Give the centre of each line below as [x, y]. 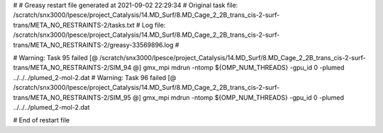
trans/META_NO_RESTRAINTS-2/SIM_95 [72, 97]
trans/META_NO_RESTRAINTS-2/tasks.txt [74, 25]
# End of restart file [41, 120]
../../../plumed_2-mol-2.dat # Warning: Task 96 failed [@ [95, 77]
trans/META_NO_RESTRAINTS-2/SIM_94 [72, 68]
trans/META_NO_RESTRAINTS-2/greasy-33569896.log [93, 45]
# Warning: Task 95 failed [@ [56, 57]
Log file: [154, 25]
